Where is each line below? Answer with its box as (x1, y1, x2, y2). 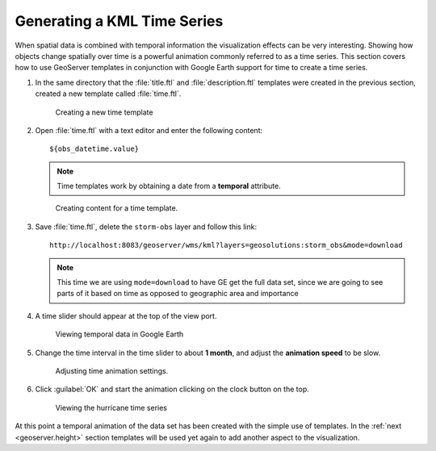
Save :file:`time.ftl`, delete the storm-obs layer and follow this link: (35, 222, 258, 232)
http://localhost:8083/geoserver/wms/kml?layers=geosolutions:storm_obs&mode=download (49, 240, 403, 250)
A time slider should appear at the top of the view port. (35, 311, 217, 320)
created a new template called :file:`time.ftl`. (35, 89, 182, 98)
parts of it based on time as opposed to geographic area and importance (57, 289, 299, 299)
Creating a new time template (55, 107, 153, 117)
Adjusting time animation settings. (55, 365, 169, 375)
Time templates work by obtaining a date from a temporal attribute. (57, 182, 282, 191)
